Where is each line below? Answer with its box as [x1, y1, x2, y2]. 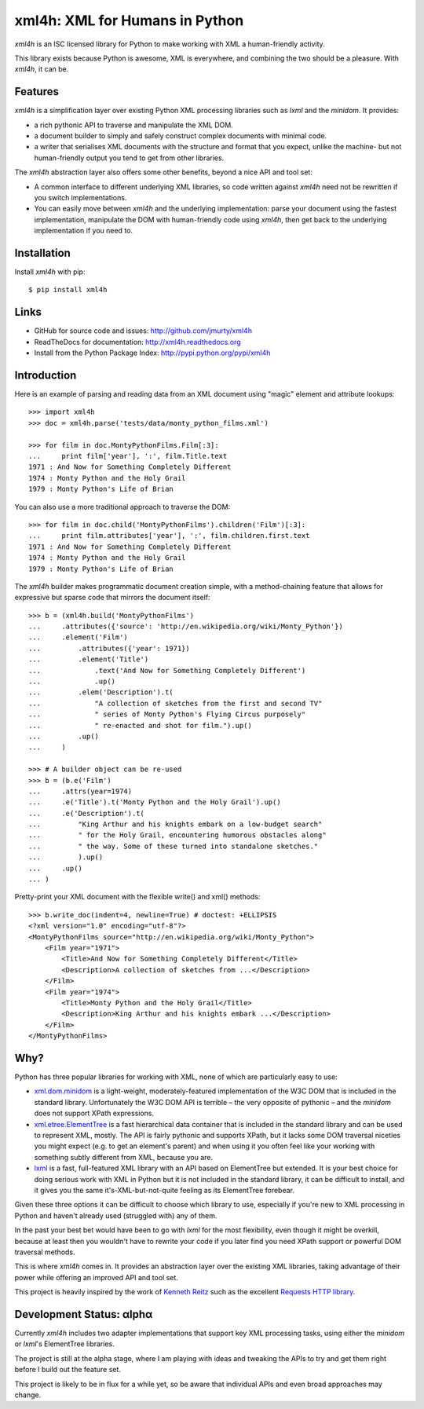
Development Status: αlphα [14, 1308, 153, 1321]
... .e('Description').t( [28, 809, 145, 818]
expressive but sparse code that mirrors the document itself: [14, 593, 211, 602]
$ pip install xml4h [28, 285, 108, 295]
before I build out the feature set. [14, 1365, 122, 1374]
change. [14, 1390, 42, 1400]
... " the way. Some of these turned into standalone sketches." [28, 841, 319, 851]
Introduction [14, 368, 77, 382]
